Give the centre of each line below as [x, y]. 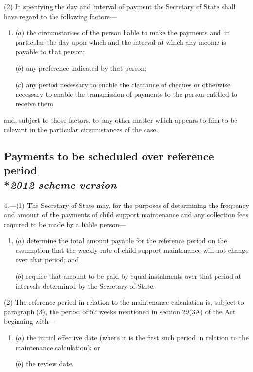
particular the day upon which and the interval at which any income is [121, 42]
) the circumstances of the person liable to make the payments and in [126, 32]
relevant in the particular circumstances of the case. [81, 129]
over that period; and [47, 259]
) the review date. [47, 363]
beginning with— [30, 321]
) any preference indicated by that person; [84, 68]
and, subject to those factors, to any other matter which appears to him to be [121, 120]
